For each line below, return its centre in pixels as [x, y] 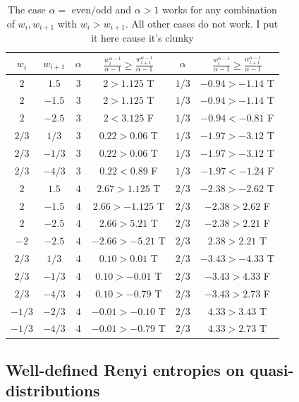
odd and [114, 9]
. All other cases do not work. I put [202, 23]
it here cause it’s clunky [142, 38]
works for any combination [220, 9]
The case [27, 9]
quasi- [272, 369]
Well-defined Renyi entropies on [125, 369]
